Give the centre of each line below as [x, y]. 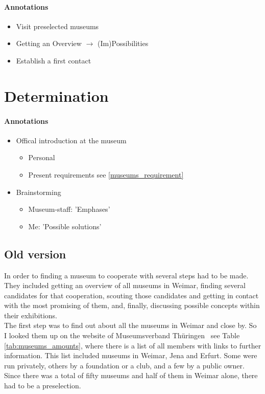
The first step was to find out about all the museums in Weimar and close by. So [130, 325]
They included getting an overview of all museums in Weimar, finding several [125, 285]
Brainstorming [39, 192]
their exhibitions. [31, 315]
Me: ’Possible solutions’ [65, 226]
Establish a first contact [54, 60]
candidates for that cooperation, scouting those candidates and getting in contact [131, 295]
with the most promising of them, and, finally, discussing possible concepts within [132, 305]
